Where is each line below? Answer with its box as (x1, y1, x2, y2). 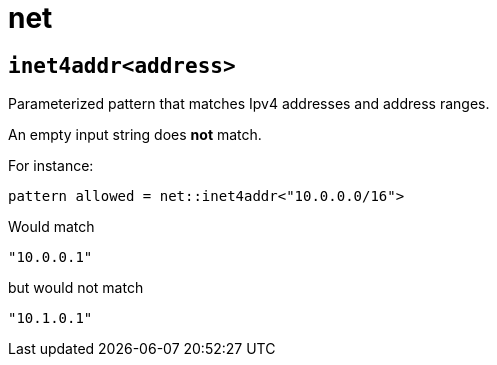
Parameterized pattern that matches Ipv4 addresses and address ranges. (8, 95, 490, 113)
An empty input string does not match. (8, 126, 262, 144)
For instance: (8, 157, 94, 175)
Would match (8, 218, 95, 236)
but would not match (8, 279, 144, 297)
